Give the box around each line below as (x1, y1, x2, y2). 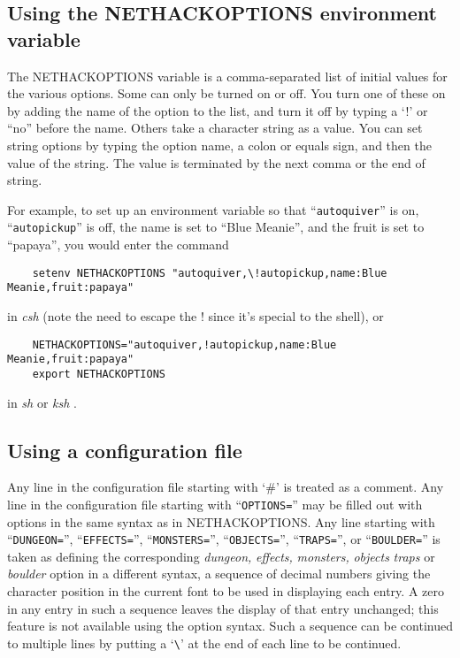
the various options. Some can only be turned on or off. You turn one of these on (7, 84, 446, 103)
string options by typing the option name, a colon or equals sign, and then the (7, 135, 432, 154)
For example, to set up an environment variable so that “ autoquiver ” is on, (7, 200, 419, 218)
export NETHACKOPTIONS (32, 367, 165, 380)
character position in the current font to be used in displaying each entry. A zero (7, 582, 444, 601)
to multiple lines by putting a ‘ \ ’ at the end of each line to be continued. (7, 633, 402, 652)
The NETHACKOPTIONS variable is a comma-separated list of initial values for (7, 66, 448, 85)
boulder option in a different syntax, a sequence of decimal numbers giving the (7, 564, 431, 583)
